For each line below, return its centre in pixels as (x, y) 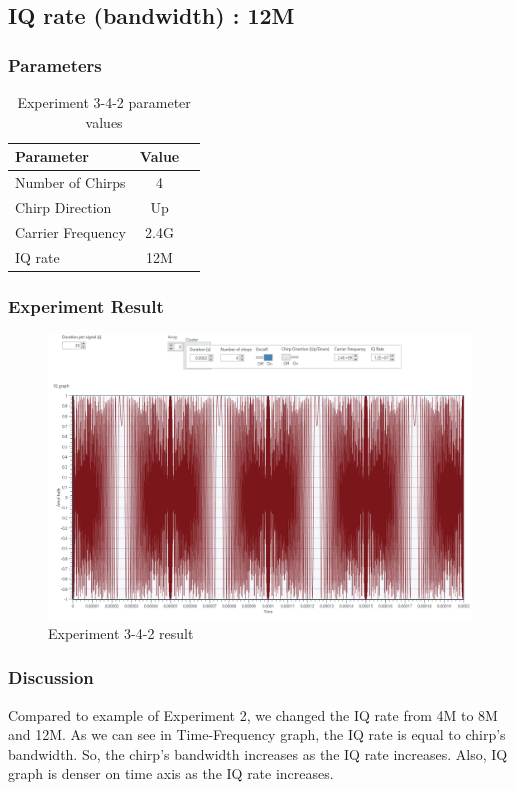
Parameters (55, 64)
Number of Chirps (70, 182)
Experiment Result (86, 305)
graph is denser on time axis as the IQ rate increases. (171, 773)
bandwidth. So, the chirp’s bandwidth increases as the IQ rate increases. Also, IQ (258, 753)
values (104, 121)
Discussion (51, 677)
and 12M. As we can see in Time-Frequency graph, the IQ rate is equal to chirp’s (257, 734)
